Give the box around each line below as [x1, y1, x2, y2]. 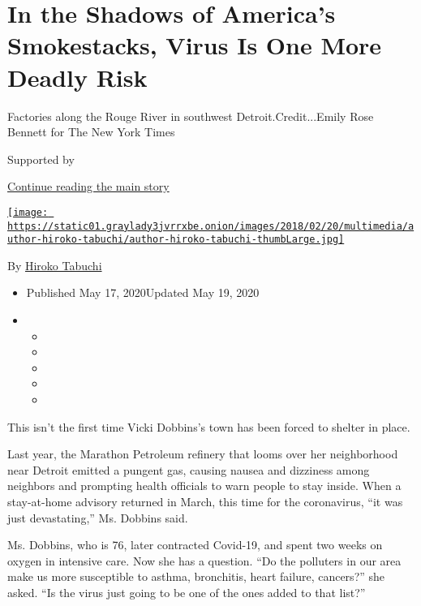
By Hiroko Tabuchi [7, 256, 102, 273]
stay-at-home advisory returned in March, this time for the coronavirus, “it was [7, 492, 403, 509]
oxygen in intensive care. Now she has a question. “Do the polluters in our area [7, 552, 402, 569]
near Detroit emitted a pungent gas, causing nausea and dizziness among [7, 461, 370, 478]
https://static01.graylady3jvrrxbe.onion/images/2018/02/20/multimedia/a [7, 220, 415, 232]
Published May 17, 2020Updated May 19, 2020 [26, 284, 260, 301]
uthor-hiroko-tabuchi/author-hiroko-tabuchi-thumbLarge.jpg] [7, 234, 345, 246]
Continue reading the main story [7, 178, 170, 195]
